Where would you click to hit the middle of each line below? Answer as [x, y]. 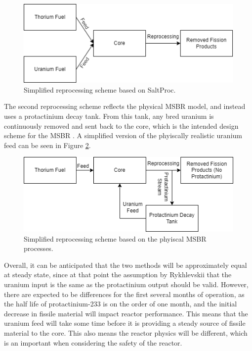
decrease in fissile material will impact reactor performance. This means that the [126, 313]
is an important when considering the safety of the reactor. [93, 342]
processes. [39, 248]
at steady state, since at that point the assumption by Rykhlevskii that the [118, 275]
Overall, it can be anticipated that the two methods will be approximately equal [126, 265]
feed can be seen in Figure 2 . [47, 145]
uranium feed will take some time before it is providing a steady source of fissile [125, 323]
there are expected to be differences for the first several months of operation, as [124, 294]
